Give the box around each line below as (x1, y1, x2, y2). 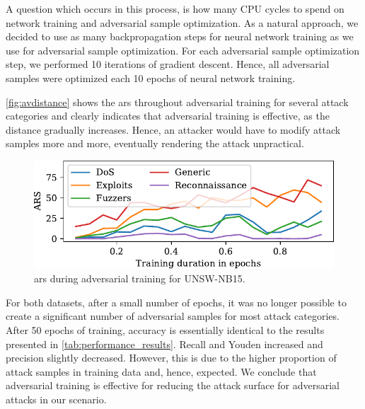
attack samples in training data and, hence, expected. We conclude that (6, 364, 317, 379)
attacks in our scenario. (6, 392, 107, 407)
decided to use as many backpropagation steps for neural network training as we (6, 29, 354, 44)
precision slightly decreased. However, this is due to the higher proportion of (6, 350, 337, 365)
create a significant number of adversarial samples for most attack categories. (6, 309, 340, 323)
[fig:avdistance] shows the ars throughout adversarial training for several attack (6, 94, 349, 109)
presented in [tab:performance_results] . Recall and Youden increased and (6, 336, 323, 351)
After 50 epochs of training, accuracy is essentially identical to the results (6, 323, 325, 338)
